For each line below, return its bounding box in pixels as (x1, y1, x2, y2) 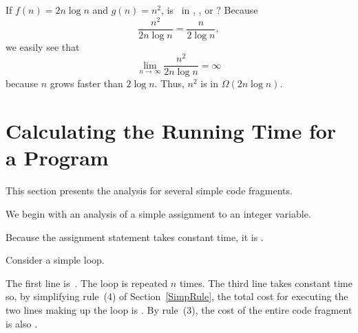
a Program (6, 143, 109, 172)
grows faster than (50, 76, 123, 91)
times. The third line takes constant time (179, 275, 353, 290)
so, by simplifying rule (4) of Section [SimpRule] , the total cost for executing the (6, 289, 348, 303)
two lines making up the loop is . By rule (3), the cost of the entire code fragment (6, 302, 352, 317)
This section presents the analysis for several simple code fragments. (6, 183, 293, 198)
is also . (6, 316, 38, 330)
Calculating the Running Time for (6, 117, 337, 145)
